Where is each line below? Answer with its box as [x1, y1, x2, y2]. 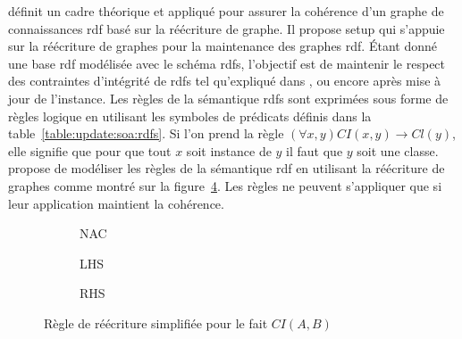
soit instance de [186, 141, 272, 160]
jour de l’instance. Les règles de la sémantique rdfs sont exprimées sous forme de [8, 88, 449, 107]
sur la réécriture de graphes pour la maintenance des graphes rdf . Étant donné [8, 37, 437, 55]
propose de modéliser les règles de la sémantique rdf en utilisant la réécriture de [8, 159, 445, 178]
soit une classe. [357, 141, 439, 160]
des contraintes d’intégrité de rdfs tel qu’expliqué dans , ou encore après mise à [8, 71, 441, 90]
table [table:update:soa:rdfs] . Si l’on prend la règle [8, 124, 284, 143]
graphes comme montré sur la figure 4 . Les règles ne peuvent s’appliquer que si [8, 176, 442, 194]
